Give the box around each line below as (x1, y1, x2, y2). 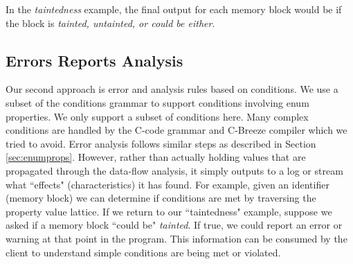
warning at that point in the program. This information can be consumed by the (6, 231, 347, 245)
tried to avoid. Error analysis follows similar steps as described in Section (6, 136, 316, 150)
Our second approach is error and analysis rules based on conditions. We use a (6, 82, 338, 96)
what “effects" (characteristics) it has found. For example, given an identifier (6, 177, 329, 191)
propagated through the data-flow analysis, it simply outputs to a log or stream (6, 163, 343, 177)
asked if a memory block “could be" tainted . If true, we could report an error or (6, 218, 343, 232)
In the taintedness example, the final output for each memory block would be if (6, 2, 342, 16)
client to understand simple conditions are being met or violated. (6, 245, 281, 259)
